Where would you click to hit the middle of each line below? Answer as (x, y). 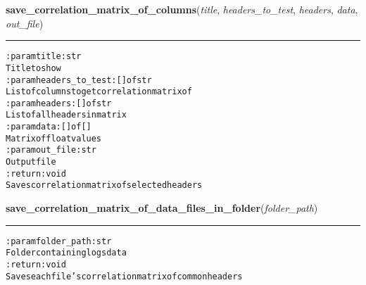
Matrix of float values (54, 138)
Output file (31, 162)
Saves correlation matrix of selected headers (104, 185)
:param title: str (44, 57)
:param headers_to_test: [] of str (79, 80)
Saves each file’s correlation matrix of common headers (124, 276)
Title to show (33, 68)
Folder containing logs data (66, 253)
